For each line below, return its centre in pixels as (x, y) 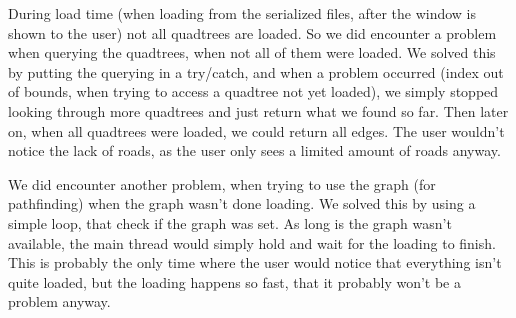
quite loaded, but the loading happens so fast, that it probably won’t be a (234, 281)
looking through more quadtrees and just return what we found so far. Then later (258, 110)
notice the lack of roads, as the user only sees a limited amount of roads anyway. (254, 150)
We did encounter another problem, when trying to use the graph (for (222, 183)
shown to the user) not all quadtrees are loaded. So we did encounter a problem (252, 32)
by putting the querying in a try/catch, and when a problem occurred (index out (256, 71)
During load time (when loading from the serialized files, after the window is (242, 13)
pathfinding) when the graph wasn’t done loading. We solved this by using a (242, 203)
